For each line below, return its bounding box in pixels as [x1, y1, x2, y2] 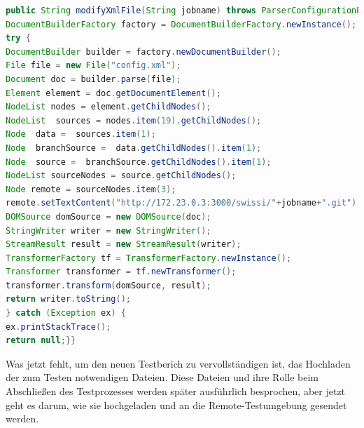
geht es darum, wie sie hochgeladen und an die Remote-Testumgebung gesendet [6, 397, 347, 412]
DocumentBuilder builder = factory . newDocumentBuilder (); [6, 46, 281, 57]
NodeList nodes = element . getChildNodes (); [6, 102, 211, 112]
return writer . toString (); [6, 294, 132, 305]
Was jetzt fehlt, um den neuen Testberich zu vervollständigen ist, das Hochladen [6, 356, 351, 370]
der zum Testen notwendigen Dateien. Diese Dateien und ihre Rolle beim [6, 370, 319, 384]
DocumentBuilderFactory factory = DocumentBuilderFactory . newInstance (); [6, 19, 357, 29]
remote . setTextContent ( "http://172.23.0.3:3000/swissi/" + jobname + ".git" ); [6, 198, 362, 208]
